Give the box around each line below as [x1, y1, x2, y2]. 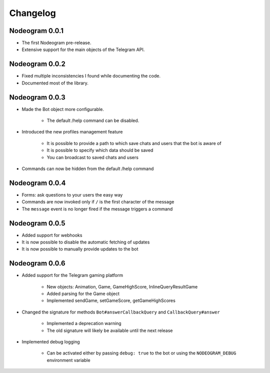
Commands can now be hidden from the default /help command [21, 165, 154, 171]
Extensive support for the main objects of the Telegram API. [21, 46, 145, 52]
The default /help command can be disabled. [46, 117, 139, 123]
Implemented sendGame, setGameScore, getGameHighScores [46, 297, 176, 303]
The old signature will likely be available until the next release [46, 327, 173, 333]
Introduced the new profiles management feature [21, 129, 123, 135]
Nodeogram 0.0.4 [9, 178, 66, 187]
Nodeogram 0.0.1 [9, 26, 64, 35]
